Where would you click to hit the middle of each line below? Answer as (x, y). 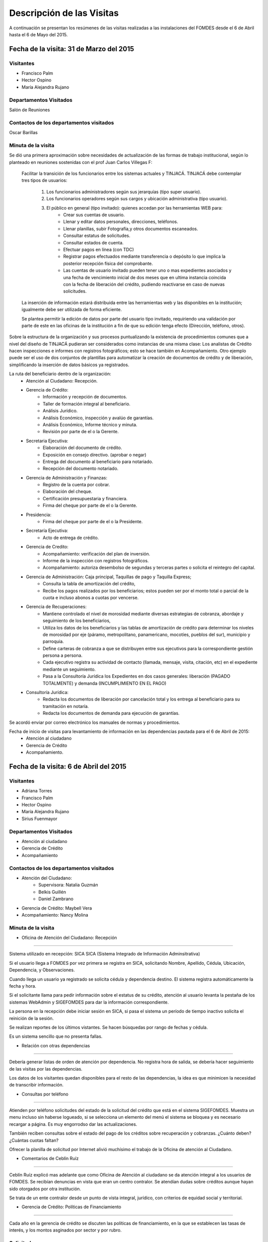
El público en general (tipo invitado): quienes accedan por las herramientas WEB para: (134, 208)
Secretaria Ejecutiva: (47, 441)
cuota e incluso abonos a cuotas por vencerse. (91, 597)
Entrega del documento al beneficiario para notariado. (98, 462)
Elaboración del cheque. (68, 491)
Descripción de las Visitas (64, 13)
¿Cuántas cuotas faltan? (34, 1140)
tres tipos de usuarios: (44, 180)
